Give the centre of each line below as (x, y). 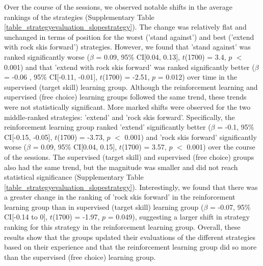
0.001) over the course (221, 147)
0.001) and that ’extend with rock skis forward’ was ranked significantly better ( (129, 67)
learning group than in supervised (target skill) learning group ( (104, 207)
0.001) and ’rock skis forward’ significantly (191, 137)
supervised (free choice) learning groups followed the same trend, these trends (125, 97)
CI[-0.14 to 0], (26, 217)
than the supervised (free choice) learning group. (80, 257)
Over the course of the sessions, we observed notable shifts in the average (118, 7)
